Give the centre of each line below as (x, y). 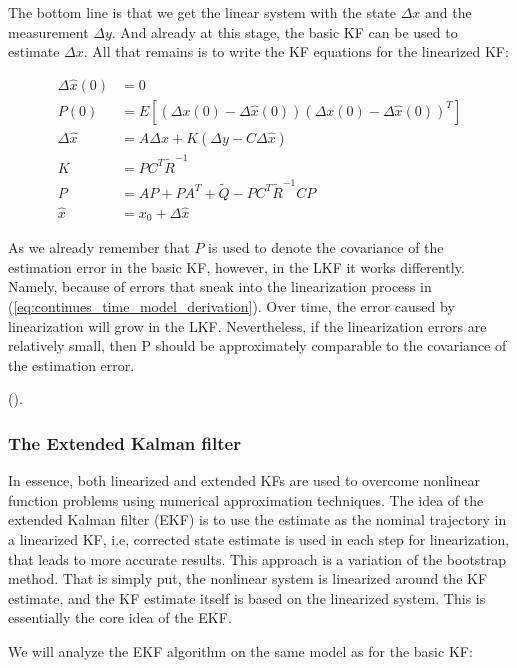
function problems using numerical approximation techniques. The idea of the (246, 499)
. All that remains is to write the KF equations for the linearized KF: (296, 51)
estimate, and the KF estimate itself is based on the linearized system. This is (247, 597)
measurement (48, 31)
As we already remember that (99, 247)
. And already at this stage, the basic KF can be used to (284, 31)
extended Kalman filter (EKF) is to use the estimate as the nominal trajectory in (257, 519)
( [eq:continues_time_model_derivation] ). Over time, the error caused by (231, 306)
